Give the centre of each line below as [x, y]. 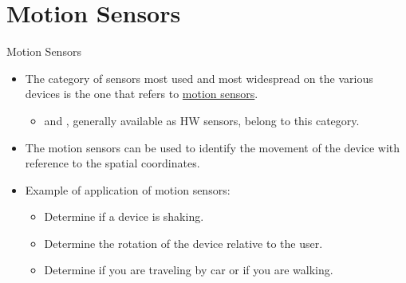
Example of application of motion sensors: [128, 189]
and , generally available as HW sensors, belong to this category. [202, 120]
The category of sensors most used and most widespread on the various [199, 78]
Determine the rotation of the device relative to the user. [183, 243]
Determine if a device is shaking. [124, 216]
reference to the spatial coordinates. [112, 163]
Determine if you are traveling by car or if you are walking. [189, 270]
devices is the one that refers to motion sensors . [142, 94]
